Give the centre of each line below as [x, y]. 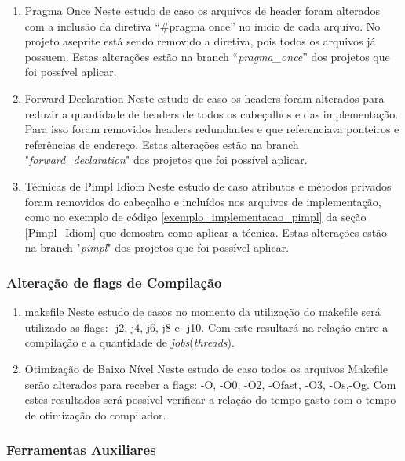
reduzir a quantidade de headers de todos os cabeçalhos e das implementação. [212, 113]
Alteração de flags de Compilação [114, 282]
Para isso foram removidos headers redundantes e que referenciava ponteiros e [212, 129]
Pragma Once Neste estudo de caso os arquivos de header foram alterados [202, 10]
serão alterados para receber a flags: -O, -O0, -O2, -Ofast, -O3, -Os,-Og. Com [210, 384]
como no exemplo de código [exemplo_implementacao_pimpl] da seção [195, 217]
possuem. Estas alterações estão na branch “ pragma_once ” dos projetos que [207, 56]
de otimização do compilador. [95, 414]
